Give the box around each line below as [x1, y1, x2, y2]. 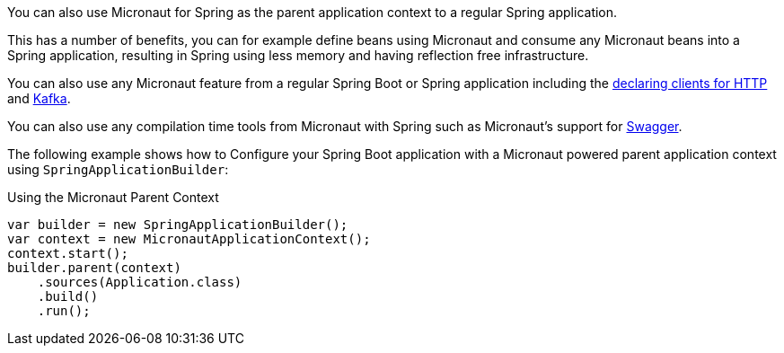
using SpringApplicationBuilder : [7, 162, 229, 177]
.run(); [37, 304, 91, 318]
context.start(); [7, 246, 128, 260]
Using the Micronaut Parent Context [7, 190, 219, 205]
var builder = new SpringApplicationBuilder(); [7, 217, 348, 232]
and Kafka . [7, 91, 71, 106]
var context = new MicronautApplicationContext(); [7, 232, 371, 246]
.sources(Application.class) [37, 275, 242, 289]
